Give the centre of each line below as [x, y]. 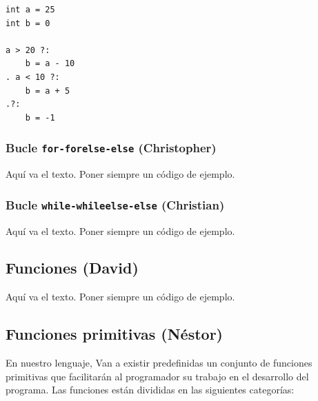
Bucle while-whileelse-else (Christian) [115, 204]
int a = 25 [30, 10]
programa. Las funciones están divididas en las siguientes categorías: [150, 390]
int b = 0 [28, 23]
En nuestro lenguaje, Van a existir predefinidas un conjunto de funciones [159, 363]
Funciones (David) [72, 268]
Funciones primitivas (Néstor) [114, 334]
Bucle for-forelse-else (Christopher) [111, 148]
